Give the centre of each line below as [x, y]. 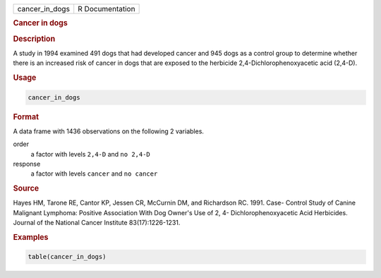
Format [26, 116]
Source [26, 188]
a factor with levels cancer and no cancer [94, 174]
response [27, 164]
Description [34, 39]
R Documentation [107, 9]
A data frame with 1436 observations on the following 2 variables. [109, 131]
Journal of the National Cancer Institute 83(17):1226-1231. [97, 223]
